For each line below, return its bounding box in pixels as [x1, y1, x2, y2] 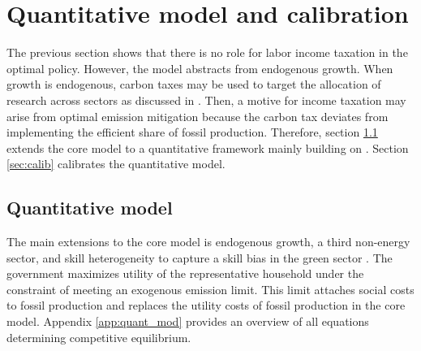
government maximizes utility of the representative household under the [6, 265, 364, 282]
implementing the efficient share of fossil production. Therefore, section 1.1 [6, 123, 378, 141]
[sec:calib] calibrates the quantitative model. [6, 155, 226, 172]
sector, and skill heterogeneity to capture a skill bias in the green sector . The [6, 249, 393, 266]
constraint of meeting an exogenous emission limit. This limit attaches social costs [6, 280, 415, 297]
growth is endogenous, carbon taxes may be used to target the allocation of [6, 76, 381, 93]
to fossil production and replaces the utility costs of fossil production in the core [6, 297, 406, 314]
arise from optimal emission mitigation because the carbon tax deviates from [6, 107, 389, 124]
